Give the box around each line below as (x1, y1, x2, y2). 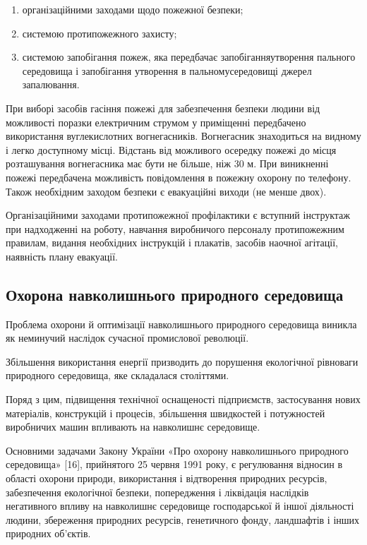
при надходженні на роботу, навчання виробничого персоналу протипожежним (6, 221, 344, 236)
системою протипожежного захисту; (22, 25, 177, 40)
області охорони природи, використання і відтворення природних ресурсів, (6, 471, 327, 486)
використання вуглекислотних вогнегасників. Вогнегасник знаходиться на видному (6, 128, 361, 143)
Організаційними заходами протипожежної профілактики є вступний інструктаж (6, 208, 351, 222)
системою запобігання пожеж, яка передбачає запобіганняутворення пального (22, 49, 356, 64)
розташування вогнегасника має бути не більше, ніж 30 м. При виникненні (6, 156, 329, 171)
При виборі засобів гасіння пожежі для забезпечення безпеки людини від (6, 100, 320, 115)
